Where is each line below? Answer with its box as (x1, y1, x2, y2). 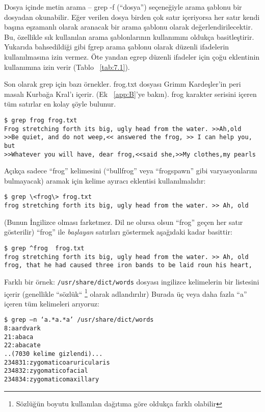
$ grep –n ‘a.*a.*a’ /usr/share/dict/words (4, 316, 154, 324)
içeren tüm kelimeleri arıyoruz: (4, 298, 99, 308)
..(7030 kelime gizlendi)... (4, 350, 103, 357)
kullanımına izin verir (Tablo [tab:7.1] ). (4, 61, 130, 72)
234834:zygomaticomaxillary (4, 375, 99, 383)
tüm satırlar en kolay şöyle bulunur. (4, 98, 116, 109)
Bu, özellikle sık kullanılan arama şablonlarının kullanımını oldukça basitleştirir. (4, 31, 254, 42)
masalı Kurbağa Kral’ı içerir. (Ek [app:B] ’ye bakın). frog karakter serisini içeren (4, 88, 257, 99)
